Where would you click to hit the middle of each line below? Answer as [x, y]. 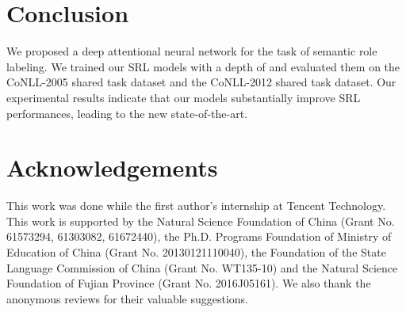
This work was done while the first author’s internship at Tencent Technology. [196, 205]
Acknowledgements [112, 167]
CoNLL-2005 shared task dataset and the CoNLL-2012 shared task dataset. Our [201, 82]
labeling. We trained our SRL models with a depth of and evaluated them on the [203, 66]
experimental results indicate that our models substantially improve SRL [184, 97]
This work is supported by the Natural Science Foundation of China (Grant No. [201, 221]
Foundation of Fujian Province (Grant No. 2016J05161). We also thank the [189, 283]
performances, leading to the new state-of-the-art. [127, 113]
